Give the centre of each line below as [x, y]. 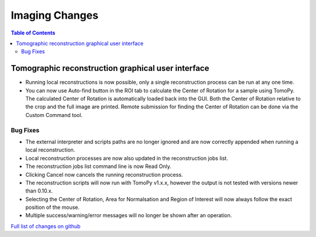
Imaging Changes [55, 15]
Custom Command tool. [54, 115]
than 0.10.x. [39, 191]
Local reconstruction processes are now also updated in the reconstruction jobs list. [127, 158]
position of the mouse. [53, 207]
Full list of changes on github [46, 226]
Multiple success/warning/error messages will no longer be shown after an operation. [129, 215]
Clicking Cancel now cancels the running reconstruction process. [104, 174]
